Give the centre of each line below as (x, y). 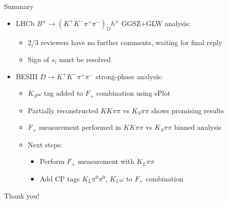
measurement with (106, 161)
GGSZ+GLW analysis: (156, 23)
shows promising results (187, 110)
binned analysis (198, 127)
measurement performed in (80, 127)
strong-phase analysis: (129, 76)
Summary (19, 6)
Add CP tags (60, 178)
